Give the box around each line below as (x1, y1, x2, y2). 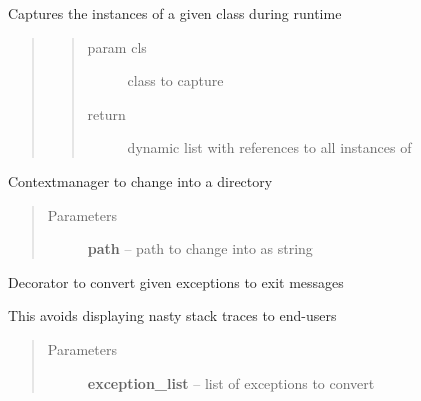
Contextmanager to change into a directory (8, 170, 273, 191)
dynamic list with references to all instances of (127, 137, 412, 158)
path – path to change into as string (87, 238, 313, 259)
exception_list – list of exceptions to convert (87, 372, 375, 393)
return (87, 103, 126, 124)
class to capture (127, 70, 224, 91)
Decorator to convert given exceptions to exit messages (8, 271, 344, 292)
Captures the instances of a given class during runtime (8, 3, 342, 23)
